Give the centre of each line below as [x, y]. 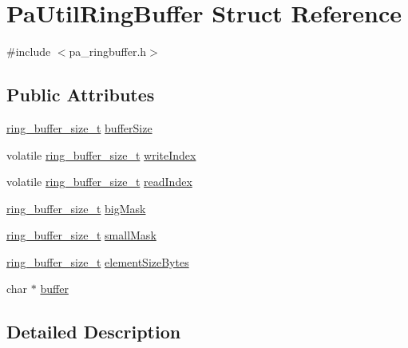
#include [29, 51]
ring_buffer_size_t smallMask [81, 235]
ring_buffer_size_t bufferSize [79, 127]
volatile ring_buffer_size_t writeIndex [101, 154]
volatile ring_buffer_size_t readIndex [99, 182]
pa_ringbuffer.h [108, 51]
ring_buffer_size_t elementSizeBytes [98, 261]
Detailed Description [94, 332]
